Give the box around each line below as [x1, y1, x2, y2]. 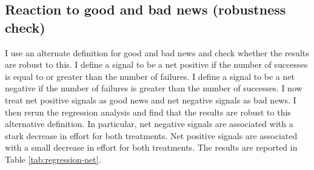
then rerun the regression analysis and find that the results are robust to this [5, 105, 291, 118]
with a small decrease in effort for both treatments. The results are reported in [5, 141, 298, 154]
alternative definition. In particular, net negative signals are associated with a [5, 117, 293, 130]
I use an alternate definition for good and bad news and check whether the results [5, 46, 309, 59]
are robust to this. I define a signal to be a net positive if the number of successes [5, 58, 308, 71]
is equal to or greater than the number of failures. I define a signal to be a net [5, 70, 295, 82]
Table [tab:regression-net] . [5, 152, 101, 165]
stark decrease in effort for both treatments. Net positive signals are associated [5, 129, 298, 142]
